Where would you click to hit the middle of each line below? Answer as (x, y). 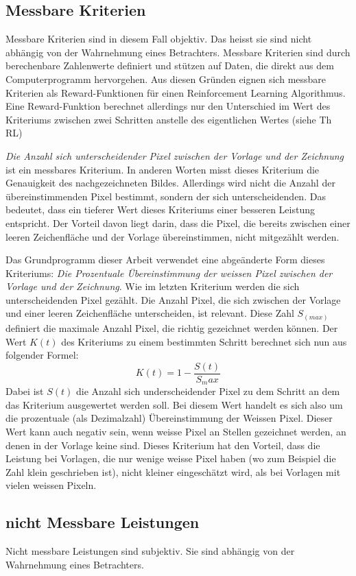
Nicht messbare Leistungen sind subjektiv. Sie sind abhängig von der (150, 551)
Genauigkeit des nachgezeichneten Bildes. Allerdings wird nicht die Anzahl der (170, 183)
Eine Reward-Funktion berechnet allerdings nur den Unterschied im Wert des (168, 106)
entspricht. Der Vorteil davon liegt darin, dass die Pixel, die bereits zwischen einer (178, 223)
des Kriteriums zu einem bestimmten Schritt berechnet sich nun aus (204, 341)
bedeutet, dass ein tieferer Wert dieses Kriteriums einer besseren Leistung (160, 209)
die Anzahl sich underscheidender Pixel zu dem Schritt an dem (208, 391)
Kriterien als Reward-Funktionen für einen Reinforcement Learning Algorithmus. (176, 92)
